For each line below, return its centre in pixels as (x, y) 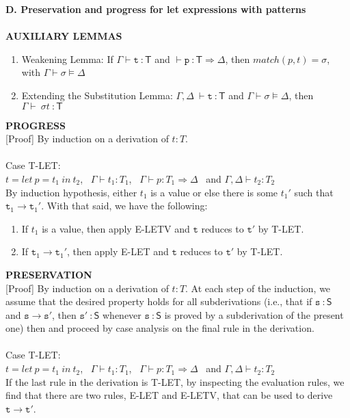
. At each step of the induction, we (258, 288)
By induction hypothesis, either (71, 192)
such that (314, 192)
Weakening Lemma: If (67, 58)
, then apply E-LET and (118, 251)
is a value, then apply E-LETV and (116, 228)
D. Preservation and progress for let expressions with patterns (156, 9)
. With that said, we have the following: (124, 206)
